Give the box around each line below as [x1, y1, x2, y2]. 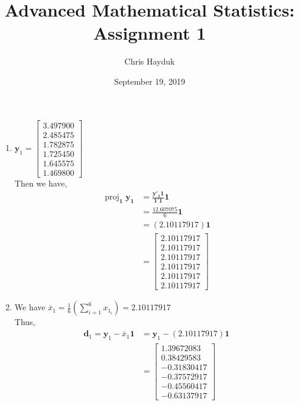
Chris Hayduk [124, 55, 175, 67]
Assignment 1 [93, 21, 206, 45]
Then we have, [14, 176, 67, 189]
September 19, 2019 [114, 75, 185, 87]
